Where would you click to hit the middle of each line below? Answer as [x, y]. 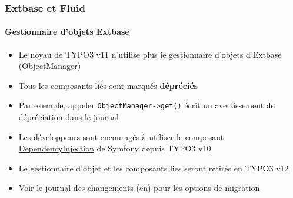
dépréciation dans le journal [69, 117]
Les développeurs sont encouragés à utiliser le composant [121, 136]
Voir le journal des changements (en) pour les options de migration [139, 188]
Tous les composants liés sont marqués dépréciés [108, 85]
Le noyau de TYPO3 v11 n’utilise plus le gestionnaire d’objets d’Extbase [150, 54]
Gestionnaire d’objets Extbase [67, 32]
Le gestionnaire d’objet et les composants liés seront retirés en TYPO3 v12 [154, 168]
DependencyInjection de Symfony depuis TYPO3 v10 [115, 148]
